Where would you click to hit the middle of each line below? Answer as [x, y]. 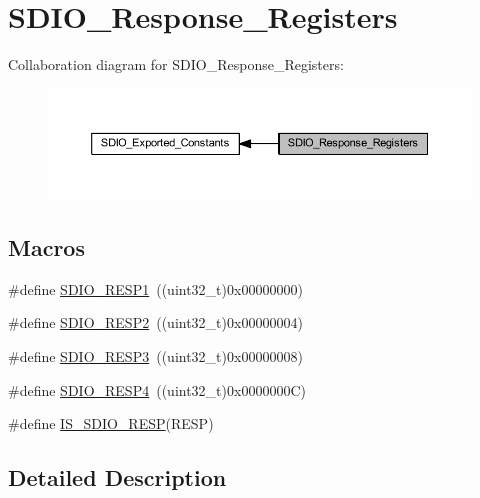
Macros [46, 247]
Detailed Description [117, 477]
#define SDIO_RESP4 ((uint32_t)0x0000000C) [157, 389]
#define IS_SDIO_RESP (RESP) [111, 423]
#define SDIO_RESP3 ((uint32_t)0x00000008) [155, 356]
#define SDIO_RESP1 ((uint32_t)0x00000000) [155, 288]
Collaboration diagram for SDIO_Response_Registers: [176, 64]
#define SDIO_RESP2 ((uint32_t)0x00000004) [155, 322]
